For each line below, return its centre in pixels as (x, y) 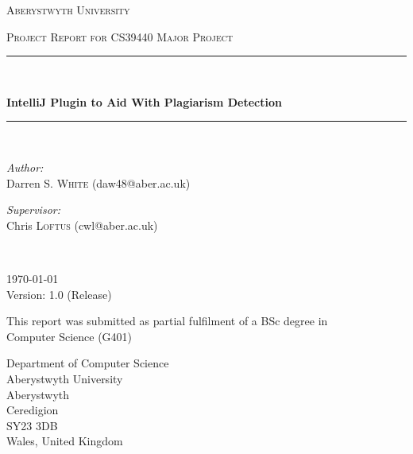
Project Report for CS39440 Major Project (120, 36)
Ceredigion (33, 410)
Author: (25, 167)
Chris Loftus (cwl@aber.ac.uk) (82, 225)
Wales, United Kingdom (65, 441)
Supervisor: (33, 210)
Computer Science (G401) (69, 336)
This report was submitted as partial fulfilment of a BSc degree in (167, 321)
